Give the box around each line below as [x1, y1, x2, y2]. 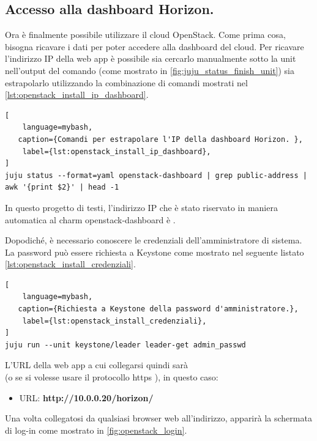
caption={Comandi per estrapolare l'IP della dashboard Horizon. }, [18, 135, 303, 144]
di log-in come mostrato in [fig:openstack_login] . [5, 423, 187, 436]
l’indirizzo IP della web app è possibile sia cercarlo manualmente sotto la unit [5, 52, 296, 65]
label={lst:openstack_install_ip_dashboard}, [22, 147, 211, 156]
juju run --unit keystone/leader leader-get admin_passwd [5, 340, 246, 349]
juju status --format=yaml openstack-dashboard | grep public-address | [5, 171, 307, 180]
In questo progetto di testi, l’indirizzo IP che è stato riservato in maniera [5, 201, 278, 213]
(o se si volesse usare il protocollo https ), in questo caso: [5, 371, 218, 384]
